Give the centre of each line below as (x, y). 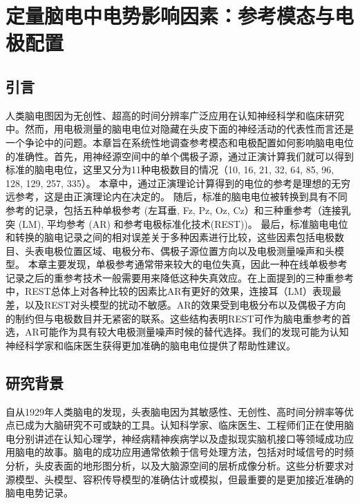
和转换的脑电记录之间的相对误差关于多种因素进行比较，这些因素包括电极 (170, 237)
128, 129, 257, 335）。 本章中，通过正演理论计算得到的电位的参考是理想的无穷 (178, 183)
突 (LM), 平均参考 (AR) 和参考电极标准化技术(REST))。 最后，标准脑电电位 (177, 223)
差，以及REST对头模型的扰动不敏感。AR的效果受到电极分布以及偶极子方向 (176, 305)
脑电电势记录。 (39, 493)
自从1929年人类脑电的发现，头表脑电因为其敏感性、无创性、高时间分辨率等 (175, 411)
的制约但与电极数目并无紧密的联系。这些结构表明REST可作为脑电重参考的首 (178, 318)
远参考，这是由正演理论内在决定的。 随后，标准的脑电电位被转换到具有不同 (177, 196)
